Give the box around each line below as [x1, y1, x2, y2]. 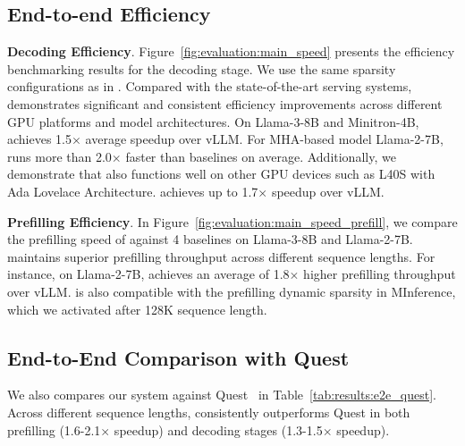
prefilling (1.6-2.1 [7, 420, 101, 439]
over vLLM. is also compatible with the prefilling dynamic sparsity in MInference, [7, 282, 456, 300]
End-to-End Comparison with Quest [7, 343, 350, 371]
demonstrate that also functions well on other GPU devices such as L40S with [7, 164, 435, 183]
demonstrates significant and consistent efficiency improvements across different [7, 94, 443, 113]
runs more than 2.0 [7, 147, 112, 165]
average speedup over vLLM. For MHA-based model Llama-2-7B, [85, 130, 444, 148]
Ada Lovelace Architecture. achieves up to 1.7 [7, 181, 258, 200]
